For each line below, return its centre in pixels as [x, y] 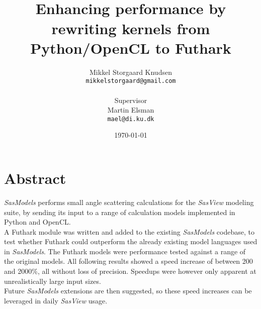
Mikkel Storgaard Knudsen [131, 72]
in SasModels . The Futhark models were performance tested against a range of [125, 251]
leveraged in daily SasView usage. [56, 300]
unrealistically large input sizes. [53, 281]
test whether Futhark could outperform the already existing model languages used [131, 241]
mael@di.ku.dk [131, 119]
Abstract [35, 178]
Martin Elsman [131, 110]
